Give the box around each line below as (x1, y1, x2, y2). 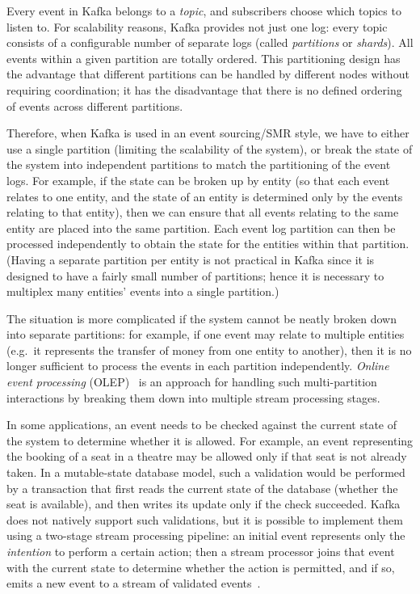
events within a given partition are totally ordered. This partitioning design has (6, 49, 401, 66)
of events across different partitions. (6, 97, 183, 114)
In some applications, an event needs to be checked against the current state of (6, 416, 397, 433)
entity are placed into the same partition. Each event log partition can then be (6, 219, 396, 236)
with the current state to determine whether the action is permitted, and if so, (6, 558, 395, 575)
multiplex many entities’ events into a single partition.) (6, 283, 279, 300)
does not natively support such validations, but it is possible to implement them (6, 511, 403, 528)
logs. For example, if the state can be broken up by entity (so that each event (6, 171, 390, 188)
